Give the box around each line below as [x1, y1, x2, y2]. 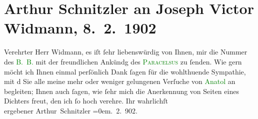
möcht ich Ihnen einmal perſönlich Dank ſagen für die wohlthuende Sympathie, [4, 66, 246, 76]
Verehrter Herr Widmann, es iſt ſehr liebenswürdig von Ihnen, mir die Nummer [4, 46, 247, 57]
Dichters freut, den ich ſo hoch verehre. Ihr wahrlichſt [4, 95, 168, 106]
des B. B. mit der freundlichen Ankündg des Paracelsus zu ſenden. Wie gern [4, 56, 242, 66]
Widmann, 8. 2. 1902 [4, 17, 156, 38]
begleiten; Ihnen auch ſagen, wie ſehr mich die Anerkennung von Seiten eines [4, 85, 239, 96]
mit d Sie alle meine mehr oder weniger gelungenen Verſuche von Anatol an [4, 76, 235, 86]
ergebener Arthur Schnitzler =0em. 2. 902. [4, 105, 137, 115]
